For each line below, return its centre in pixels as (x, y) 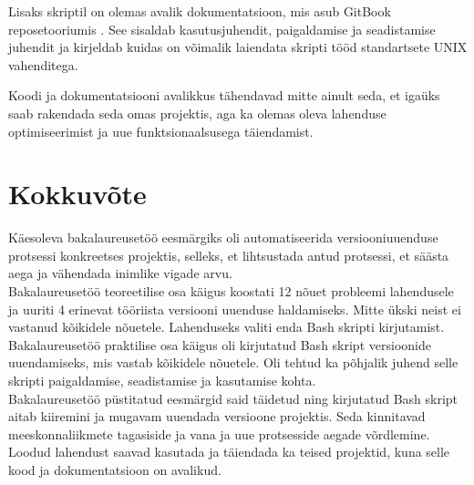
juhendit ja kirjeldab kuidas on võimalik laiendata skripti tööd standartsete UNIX (238, 47)
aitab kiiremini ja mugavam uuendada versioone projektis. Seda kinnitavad (217, 416)
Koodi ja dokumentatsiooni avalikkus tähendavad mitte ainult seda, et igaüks (224, 95)
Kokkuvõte (77, 194)
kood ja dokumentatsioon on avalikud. (115, 470)
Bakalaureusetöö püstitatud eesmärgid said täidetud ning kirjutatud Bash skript (233, 398)
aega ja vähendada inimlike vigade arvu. (120, 273)
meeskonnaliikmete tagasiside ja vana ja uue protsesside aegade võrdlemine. (219, 433)
